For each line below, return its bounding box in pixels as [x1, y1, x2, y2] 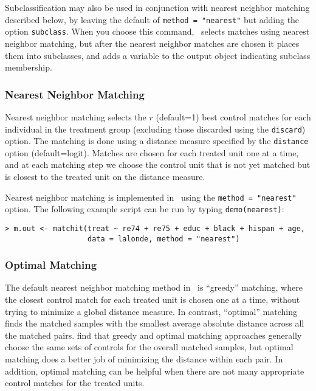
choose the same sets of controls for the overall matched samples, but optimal [5, 341, 294, 353]
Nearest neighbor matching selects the [5, 110, 146, 123]
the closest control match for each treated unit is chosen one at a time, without [5, 293, 300, 306]
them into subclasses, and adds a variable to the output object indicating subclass [5, 49, 311, 61]
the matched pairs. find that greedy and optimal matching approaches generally [5, 328, 302, 341]
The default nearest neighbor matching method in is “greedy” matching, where [5, 281, 303, 294]
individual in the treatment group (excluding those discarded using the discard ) [5, 122, 306, 135]
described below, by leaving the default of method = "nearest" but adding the [5, 13, 300, 26]
